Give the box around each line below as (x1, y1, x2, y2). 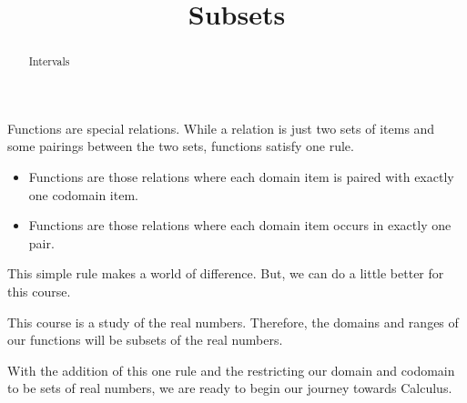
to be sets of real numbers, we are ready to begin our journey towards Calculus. (7, 378, 452, 398)
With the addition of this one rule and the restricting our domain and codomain (7, 360, 455, 379)
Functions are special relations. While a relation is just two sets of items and (7, 118, 435, 137)
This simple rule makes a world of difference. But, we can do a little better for (7, 264, 444, 283)
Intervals (28, 54, 70, 69)
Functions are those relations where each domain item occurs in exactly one (28, 216, 452, 235)
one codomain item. (28, 185, 138, 204)
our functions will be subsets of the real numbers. (7, 330, 283, 349)
